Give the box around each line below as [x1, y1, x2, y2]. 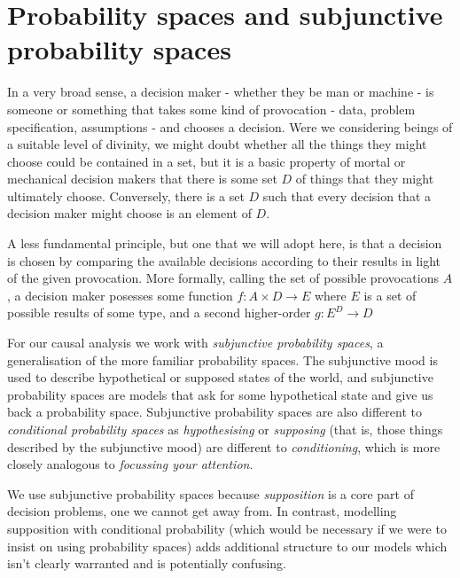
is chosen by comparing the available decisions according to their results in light [7, 251, 441, 269]
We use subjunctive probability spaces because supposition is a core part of [7, 484, 414, 503]
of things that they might [295, 169, 434, 188]
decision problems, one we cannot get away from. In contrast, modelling [7, 502, 397, 520]
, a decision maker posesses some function [7, 285, 233, 304]
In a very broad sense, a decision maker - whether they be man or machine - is [7, 82, 434, 101]
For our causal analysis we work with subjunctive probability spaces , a [7, 333, 384, 352]
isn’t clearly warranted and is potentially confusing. [7, 554, 286, 573]
